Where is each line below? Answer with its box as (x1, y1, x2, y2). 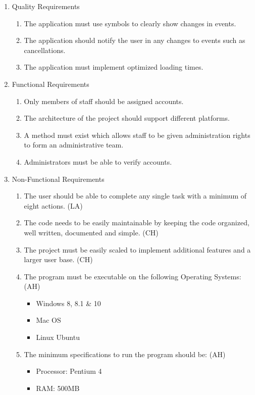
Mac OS (36, 315, 61, 325)
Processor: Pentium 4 (36, 366, 102, 376)
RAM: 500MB (36, 382, 80, 393)
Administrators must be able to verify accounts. (24, 156, 172, 167)
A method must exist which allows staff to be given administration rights (24, 129, 250, 140)
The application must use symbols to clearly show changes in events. (24, 18, 236, 28)
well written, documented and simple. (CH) (24, 227, 159, 237)
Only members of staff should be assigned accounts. (24, 95, 184, 106)
